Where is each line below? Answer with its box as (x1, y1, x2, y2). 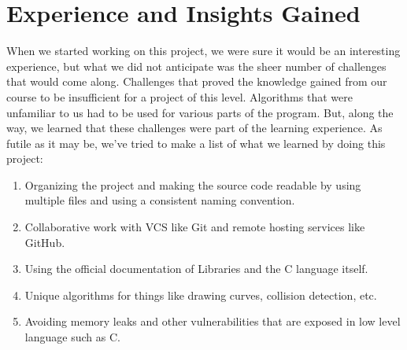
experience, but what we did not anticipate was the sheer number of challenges (6, 57, 387, 74)
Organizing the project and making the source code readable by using (24, 176, 361, 193)
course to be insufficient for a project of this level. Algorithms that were (6, 88, 353, 105)
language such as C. (24, 329, 120, 345)
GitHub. (24, 234, 65, 250)
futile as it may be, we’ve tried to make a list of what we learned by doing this (6, 134, 386, 151)
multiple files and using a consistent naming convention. (24, 192, 295, 208)
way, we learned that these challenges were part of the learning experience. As (6, 120, 383, 136)
